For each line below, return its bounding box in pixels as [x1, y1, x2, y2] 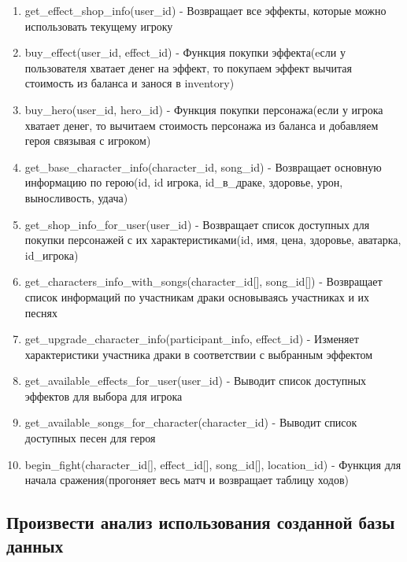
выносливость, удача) [24, 189, 128, 205]
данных [6, 533, 64, 557]
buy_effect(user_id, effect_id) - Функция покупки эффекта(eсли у [24, 44, 346, 61]
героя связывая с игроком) [24, 132, 151, 149]
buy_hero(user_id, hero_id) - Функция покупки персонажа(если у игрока [24, 101, 383, 117]
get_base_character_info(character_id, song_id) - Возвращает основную [24, 158, 382, 175]
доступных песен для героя [24, 430, 156, 446]
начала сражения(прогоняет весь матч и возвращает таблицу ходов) [24, 471, 349, 488]
